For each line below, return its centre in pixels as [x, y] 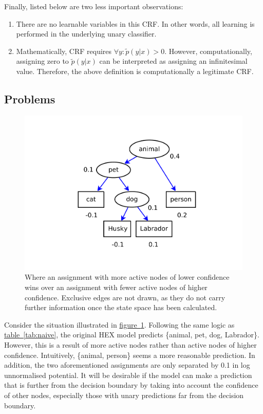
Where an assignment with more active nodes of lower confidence [127, 277]
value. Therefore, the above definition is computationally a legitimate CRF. [135, 71]
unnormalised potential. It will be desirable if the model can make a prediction [128, 375]
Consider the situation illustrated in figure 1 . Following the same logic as [119, 324]
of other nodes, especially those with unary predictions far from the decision [124, 395]
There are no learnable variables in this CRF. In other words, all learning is [135, 23]
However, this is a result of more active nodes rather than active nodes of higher [130, 344]
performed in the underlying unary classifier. [86, 34]
